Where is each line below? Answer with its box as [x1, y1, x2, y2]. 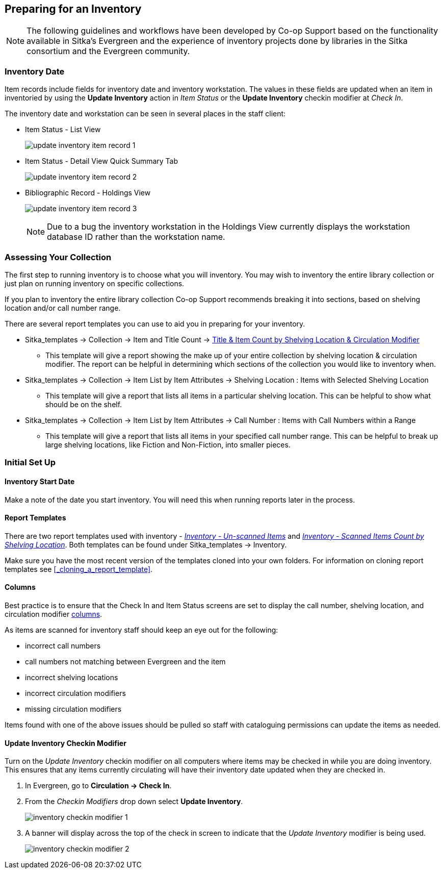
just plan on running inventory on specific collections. [5, 279, 185, 288]
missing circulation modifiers [25, 704, 122, 713]
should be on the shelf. [45, 400, 122, 409]
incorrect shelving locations [25, 672, 118, 682]
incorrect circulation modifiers [25, 688, 126, 697]
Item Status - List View [25, 125, 101, 134]
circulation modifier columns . [5, 609, 102, 618]
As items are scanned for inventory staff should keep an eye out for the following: [5, 625, 278, 634]
